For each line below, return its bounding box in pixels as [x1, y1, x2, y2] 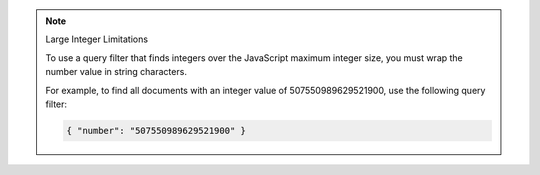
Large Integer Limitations [45, 33, 149, 45]
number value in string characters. [45, 66, 187, 78]
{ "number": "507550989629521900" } [66, 125, 247, 136]
